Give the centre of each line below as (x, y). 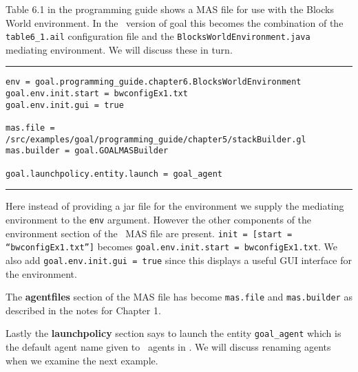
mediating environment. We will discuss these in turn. (119, 49)
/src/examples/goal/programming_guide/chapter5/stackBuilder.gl (156, 139)
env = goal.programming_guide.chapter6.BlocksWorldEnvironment (154, 82)
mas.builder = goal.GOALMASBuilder (87, 151)
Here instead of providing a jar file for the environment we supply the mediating (175, 206)
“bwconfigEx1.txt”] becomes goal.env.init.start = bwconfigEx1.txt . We (172, 247)
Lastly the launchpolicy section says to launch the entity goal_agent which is (173, 333)
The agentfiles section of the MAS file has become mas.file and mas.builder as (179, 297)
